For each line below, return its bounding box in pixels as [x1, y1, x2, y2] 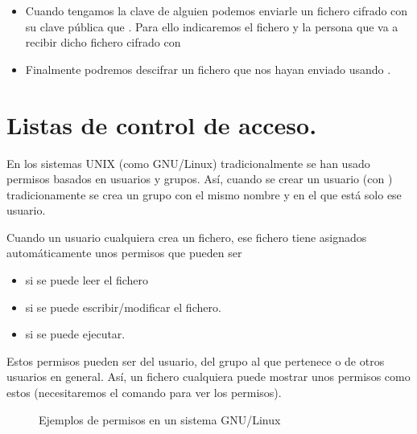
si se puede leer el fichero [25, 272, 149, 289]
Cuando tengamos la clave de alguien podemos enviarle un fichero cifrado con [25, 2, 408, 18]
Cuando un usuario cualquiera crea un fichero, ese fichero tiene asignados [6, 228, 367, 245]
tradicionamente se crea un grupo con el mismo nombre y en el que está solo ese [6, 186, 402, 203]
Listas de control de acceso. [6, 108, 317, 141]
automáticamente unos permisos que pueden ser [6, 244, 242, 261]
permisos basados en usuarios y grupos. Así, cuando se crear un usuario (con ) [6, 170, 393, 187]
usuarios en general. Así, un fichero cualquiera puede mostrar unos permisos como [6, 368, 411, 385]
